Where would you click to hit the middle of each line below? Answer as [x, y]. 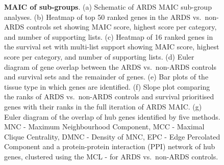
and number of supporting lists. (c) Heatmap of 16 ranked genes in [109, 36]
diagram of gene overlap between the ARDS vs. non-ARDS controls [110, 66]
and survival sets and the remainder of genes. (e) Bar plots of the [106, 77]
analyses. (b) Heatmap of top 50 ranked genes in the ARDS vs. [103, 17]
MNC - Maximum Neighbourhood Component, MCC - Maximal [104, 127]
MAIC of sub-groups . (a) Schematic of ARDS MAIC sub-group [108, 7]
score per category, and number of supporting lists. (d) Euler [99, 56]
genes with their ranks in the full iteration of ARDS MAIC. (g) [103, 106]
